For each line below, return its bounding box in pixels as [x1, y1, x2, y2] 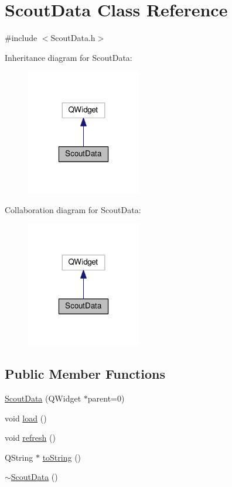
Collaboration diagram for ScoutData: [5, 203, 141, 215]
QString [5, 451, 33, 463]
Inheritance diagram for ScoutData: [5, 51, 132, 63]
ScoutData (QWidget [5, 392, 81, 404]
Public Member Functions [5, 365, 165, 383]
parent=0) [87, 392, 125, 404]
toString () [42, 451, 81, 463]
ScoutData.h [50, 32, 95, 44]
